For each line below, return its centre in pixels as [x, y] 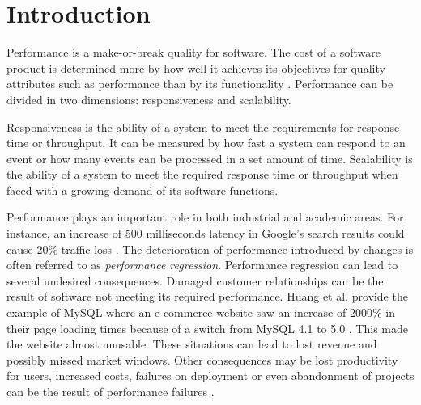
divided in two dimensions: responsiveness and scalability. [149, 99]
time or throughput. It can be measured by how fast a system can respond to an [206, 143]
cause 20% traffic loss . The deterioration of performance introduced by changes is [210, 249]
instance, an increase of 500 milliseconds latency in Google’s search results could [206, 233]
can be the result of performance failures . [111, 391]
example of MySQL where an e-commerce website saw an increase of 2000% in [201, 312]
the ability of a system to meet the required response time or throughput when [202, 174]
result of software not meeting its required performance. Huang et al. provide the [207, 296]
